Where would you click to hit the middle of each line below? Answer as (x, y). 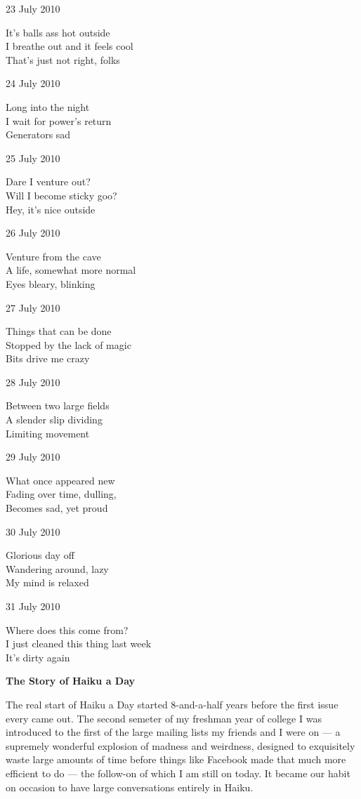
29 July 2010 (33, 457)
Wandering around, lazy (57, 568)
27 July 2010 (33, 307)
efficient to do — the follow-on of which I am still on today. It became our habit (178, 773)
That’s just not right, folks (63, 59)
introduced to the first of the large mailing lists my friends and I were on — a (173, 732)
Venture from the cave (53, 256)
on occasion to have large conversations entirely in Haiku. (130, 787)
